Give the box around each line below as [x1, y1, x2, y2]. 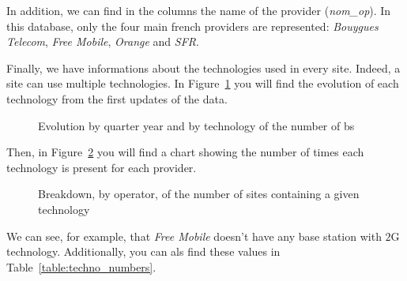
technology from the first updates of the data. [6, 90, 228, 107]
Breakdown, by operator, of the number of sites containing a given [38, 185, 360, 202]
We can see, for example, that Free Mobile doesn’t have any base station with [6, 227, 382, 244]
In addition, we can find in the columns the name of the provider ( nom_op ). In [6, 2, 391, 18]
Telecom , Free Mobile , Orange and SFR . [6, 33, 199, 50]
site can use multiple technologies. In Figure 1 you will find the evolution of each [6, 75, 399, 92]
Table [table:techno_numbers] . [6, 258, 156, 275]
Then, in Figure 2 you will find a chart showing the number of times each [6, 144, 364, 160]
